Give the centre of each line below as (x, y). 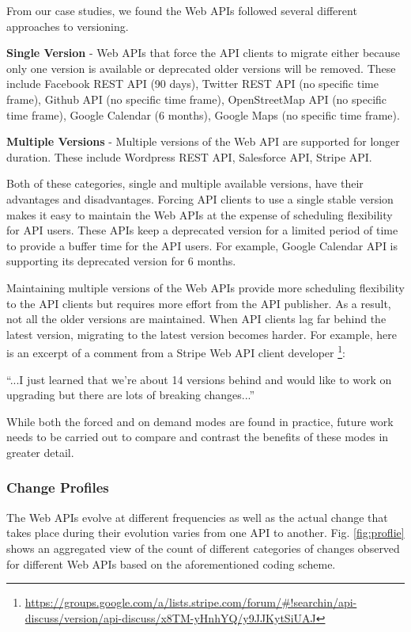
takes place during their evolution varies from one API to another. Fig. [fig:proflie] (205, 533)
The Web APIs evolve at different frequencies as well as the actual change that (197, 517)
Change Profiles (58, 487)
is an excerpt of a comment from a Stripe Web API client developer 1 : (176, 351)
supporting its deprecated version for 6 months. (121, 261)
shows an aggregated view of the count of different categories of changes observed (203, 548)
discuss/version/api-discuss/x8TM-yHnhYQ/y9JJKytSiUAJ (170, 617)
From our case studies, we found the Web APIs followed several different (182, 10)
